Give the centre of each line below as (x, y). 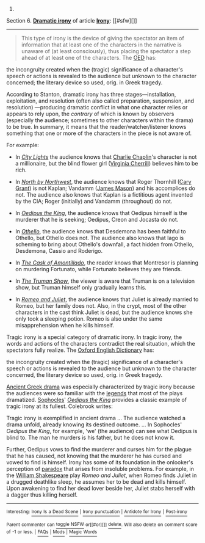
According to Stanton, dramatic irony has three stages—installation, (91, 94)
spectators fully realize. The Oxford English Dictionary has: (80, 350)
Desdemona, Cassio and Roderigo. (59, 251)
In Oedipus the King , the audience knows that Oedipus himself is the (101, 213)
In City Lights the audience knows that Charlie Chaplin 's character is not (106, 157)
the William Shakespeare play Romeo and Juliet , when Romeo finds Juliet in (102, 475)
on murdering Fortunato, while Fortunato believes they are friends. (99, 269)
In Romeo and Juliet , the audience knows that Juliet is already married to (107, 299)
